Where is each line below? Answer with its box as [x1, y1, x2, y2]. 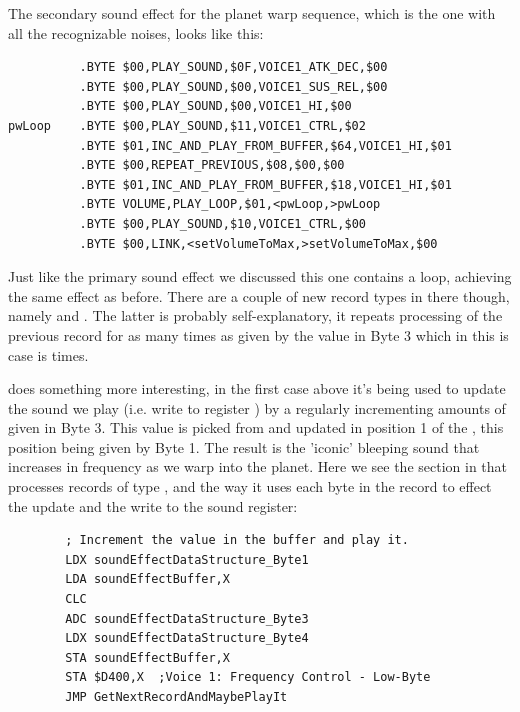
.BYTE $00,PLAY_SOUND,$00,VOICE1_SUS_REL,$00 [79, 79, 388, 94]
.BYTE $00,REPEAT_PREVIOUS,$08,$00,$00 [79, 158, 345, 173]
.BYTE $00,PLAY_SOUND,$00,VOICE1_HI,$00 [79, 99, 352, 114]
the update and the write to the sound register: [8, 495, 298, 516]
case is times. [8, 344, 89, 365]
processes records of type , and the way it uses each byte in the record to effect [8, 476, 492, 497]
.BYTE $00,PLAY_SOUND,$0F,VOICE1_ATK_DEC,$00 [79, 60, 388, 75]
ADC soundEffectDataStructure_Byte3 [65, 611, 309, 626]
